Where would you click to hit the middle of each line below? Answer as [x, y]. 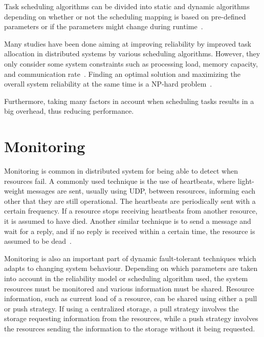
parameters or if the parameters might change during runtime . [104, 26]
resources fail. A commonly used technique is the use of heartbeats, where [120, 181]
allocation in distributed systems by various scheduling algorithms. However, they [132, 54]
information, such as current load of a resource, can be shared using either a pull [131, 298]
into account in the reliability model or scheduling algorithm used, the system [126, 278]
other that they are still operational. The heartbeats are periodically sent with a [130, 201]
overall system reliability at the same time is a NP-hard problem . [108, 84]
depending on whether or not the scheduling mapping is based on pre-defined [125, 16]
